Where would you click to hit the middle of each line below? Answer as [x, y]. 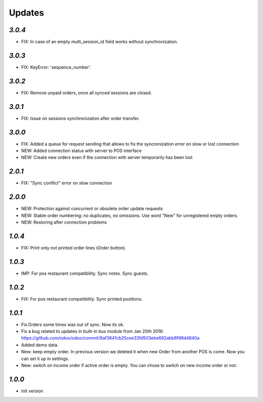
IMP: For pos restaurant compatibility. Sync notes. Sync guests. [85, 273]
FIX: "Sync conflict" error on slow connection [66, 183]
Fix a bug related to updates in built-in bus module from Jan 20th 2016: [93, 331]
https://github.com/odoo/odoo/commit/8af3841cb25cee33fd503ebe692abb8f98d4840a [110, 338]
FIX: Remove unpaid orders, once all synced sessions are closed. [86, 93]
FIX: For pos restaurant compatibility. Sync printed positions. [82, 299]
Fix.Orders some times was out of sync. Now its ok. [73, 325]
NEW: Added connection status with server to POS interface [81, 151]
